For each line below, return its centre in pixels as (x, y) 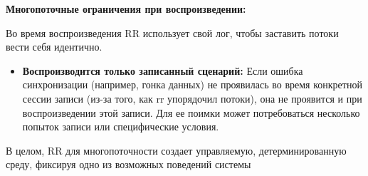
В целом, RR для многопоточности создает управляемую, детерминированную (176, 150)
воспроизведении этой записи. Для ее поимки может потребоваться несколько (191, 112)
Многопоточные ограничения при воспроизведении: (126, 9)
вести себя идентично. (54, 47)
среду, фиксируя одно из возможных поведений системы (128, 164)
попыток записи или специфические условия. (121, 126)
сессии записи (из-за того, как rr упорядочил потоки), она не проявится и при (192, 98)
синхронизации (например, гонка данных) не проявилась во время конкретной (192, 84)
